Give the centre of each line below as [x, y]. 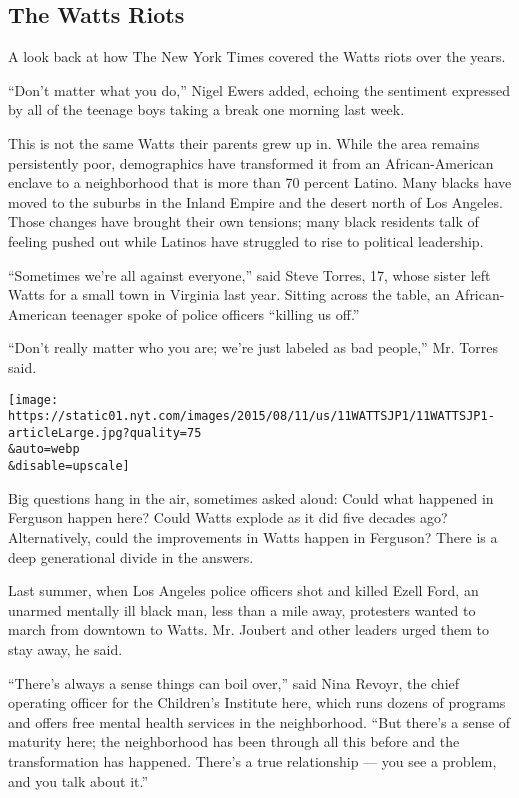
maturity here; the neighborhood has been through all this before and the [234, 741]
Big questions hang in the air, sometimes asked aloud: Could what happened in [251, 497]
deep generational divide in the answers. [131, 556]
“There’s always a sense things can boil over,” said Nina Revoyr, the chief [234, 682]
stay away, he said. [65, 648]
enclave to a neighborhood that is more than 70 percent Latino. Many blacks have [260, 182]
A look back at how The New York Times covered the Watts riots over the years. [257, 56]
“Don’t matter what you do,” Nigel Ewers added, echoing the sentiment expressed [259, 89]
